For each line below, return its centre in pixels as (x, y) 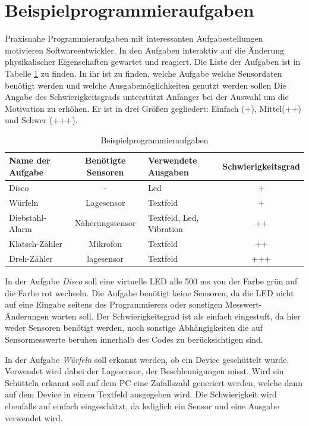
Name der (30, 160)
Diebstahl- (28, 217)
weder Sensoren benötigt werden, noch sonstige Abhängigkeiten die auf (134, 328)
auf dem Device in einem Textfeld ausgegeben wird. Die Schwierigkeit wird (141, 394)
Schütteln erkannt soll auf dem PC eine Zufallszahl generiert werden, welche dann (154, 382)
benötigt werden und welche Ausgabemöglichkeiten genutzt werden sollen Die (146, 85)
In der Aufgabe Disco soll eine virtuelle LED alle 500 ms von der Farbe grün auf (151, 281)
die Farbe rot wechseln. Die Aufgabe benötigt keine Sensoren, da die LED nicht (149, 292)
